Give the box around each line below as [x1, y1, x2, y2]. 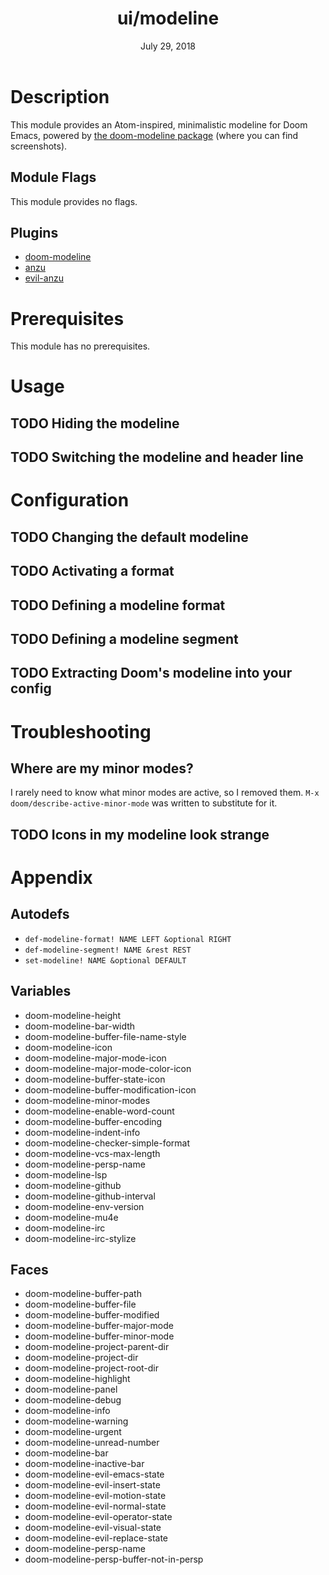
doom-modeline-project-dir [24, 1352, 139, 1364]
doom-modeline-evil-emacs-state [24, 1468, 165, 1481]
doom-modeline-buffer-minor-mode [24, 1330, 175, 1342]
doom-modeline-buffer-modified [24, 1309, 160, 1321]
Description [10, 85, 110, 108]
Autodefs [10, 906, 70, 923]
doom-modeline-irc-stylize [24, 1232, 137, 1244]
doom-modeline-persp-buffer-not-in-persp [24, 1553, 204, 1566]
